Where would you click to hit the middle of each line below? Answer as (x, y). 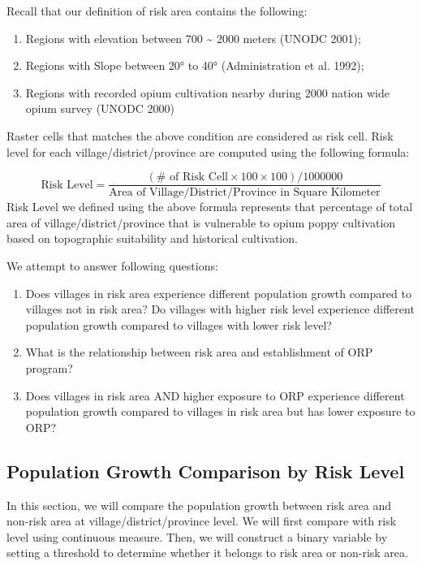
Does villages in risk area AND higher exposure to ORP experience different (215, 395)
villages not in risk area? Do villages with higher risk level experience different (220, 309)
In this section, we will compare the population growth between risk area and (199, 505)
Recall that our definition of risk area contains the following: (157, 11)
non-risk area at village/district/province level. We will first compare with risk (202, 521)
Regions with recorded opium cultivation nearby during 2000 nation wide (207, 92)
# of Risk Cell (192, 177)
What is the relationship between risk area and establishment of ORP (199, 352)
